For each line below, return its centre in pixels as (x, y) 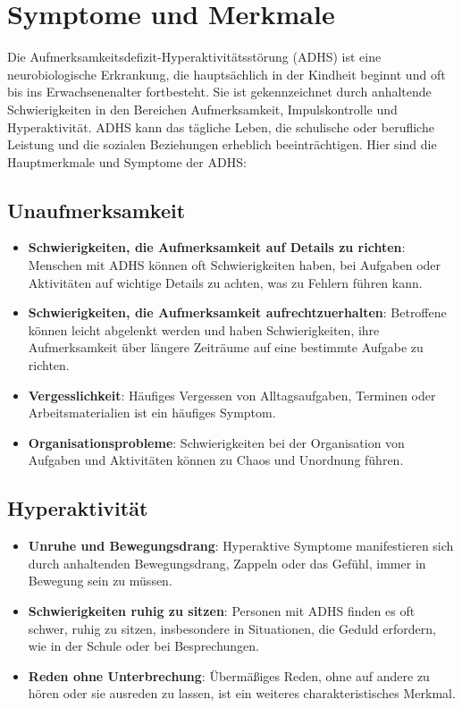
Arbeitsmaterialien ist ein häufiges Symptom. (152, 413)
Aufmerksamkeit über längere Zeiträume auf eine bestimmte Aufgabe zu (226, 347)
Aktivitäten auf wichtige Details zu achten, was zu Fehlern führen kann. (225, 282)
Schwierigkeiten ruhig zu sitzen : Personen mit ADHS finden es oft (222, 611)
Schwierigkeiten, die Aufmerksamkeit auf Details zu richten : (217, 247)
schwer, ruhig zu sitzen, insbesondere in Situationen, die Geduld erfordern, (232, 628)
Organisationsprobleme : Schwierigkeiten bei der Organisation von (216, 442)
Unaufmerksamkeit (97, 210)
